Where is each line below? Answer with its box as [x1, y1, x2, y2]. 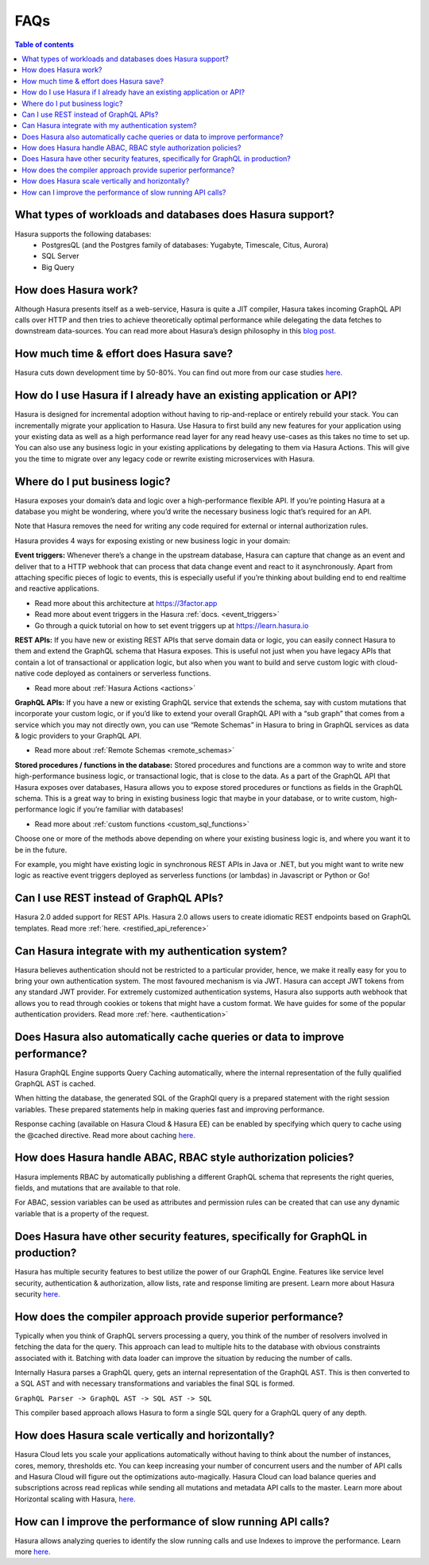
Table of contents [14, 40, 75, 49]
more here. [14, 1547, 51, 1556]
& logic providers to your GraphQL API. [14, 731, 142, 741]
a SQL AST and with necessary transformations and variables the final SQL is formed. [14, 1378, 296, 1389]
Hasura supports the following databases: [14, 229, 152, 238]
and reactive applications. [14, 584, 99, 593]
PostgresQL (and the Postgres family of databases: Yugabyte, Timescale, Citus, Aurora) [41, 240, 329, 249]
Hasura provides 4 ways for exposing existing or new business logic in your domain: [14, 536, 291, 545]
